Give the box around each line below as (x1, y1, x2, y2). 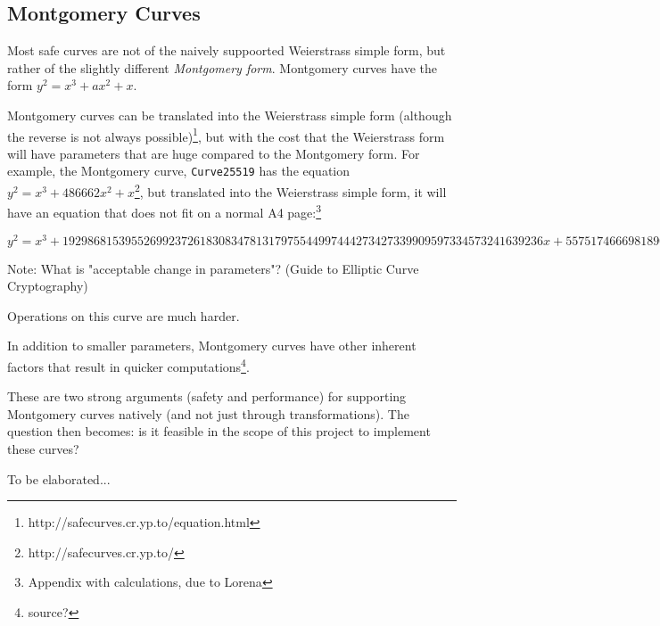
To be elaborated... (7, 469, 111, 488)
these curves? (7, 440, 79, 458)
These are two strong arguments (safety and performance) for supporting (7, 387, 407, 406)
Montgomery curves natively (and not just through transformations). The (7, 404, 409, 423)
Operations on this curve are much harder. (7, 306, 240, 325)
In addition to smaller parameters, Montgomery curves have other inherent (7, 336, 417, 355)
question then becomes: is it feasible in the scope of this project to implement (7, 422, 431, 441)
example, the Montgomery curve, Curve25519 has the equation (7, 161, 351, 180)
